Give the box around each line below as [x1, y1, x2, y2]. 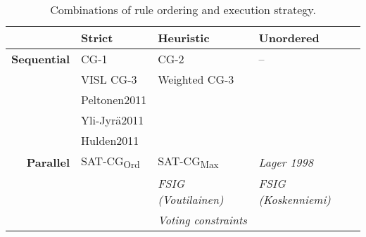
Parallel [26, 153, 70, 170]
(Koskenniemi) [258, 191, 331, 208]
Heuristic [158, 30, 210, 46]
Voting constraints [158, 212, 247, 229]
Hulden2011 [81, 132, 139, 148]
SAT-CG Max [158, 153, 219, 172]
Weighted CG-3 [158, 71, 234, 87]
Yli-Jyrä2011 [81, 112, 144, 128]
